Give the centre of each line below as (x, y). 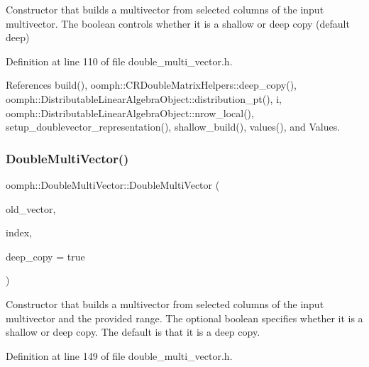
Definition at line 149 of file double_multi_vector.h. (119, 355)
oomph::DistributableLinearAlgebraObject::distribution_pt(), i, (144, 98)
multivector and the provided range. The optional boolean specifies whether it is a (184, 318)
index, (19, 232)
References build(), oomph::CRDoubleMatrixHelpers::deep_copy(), (152, 85)
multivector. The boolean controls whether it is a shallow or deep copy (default (178, 23)
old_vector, (31, 208)
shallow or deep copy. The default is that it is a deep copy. (133, 332)
